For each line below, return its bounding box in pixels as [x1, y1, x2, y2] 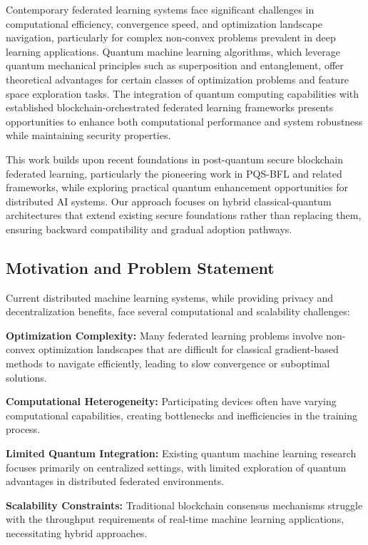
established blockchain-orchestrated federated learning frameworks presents [6, 100, 334, 115]
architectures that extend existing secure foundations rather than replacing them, [6, 208, 362, 223]
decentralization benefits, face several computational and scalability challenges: [6, 304, 350, 319]
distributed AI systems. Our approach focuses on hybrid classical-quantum [6, 193, 332, 208]
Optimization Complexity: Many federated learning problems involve [6, 327, 323, 342]
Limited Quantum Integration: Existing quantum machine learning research [6, 446, 357, 461]
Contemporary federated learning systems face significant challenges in [6, 2, 315, 16]
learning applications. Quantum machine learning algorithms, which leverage [6, 44, 340, 58]
